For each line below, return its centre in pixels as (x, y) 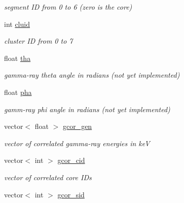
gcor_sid (71, 194)
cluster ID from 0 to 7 (39, 41)
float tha (17, 58)
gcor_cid (71, 160)
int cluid (17, 24)
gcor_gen (77, 126)
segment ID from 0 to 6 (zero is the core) (68, 7)
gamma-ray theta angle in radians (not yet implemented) (92, 75)
